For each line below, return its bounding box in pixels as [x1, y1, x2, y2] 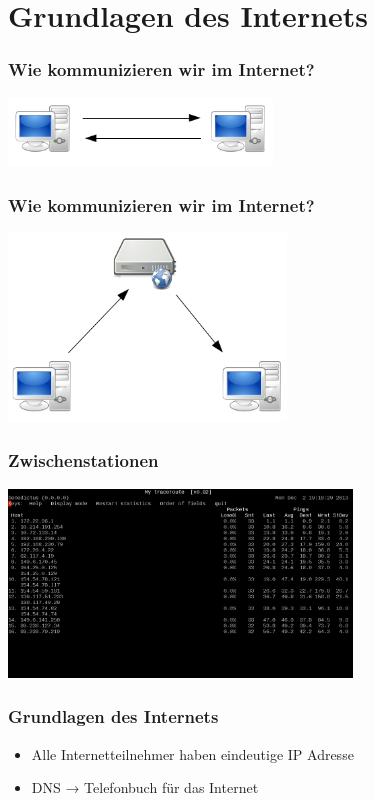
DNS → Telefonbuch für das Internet [31, 777, 259, 798]
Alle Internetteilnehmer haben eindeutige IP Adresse [31, 743, 354, 764]
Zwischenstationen [8, 448, 159, 473]
